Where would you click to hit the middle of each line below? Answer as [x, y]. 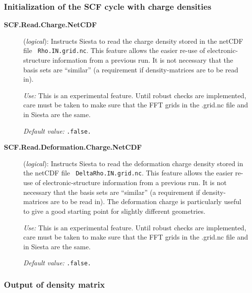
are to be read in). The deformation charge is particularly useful [146, 201]
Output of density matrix [54, 284]
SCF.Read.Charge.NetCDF [50, 25]
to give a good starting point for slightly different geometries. [114, 211]
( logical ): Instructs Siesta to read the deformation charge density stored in [133, 163]
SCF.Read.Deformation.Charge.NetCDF [73, 147]
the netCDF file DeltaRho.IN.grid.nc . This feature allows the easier [128, 173]
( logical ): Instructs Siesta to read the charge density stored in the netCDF [133, 41]
